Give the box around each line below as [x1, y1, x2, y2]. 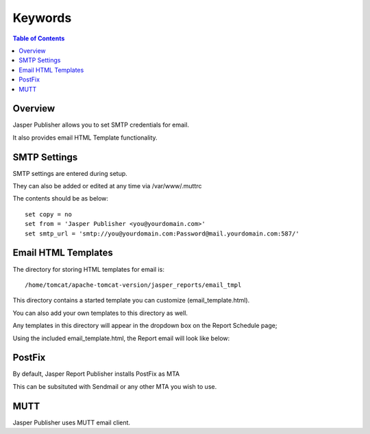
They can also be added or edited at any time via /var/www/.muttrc [12, 182, 202, 190]
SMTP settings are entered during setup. [12, 169, 128, 177]
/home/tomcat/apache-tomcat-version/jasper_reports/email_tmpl [25, 281, 242, 289]
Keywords [12, 10, 72, 25]
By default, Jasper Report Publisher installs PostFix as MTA [12, 370, 180, 378]
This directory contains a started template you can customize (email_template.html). [12, 296, 250, 305]
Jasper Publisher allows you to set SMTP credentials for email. [12, 120, 190, 129]
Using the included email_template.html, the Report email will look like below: [12, 334, 230, 342]
